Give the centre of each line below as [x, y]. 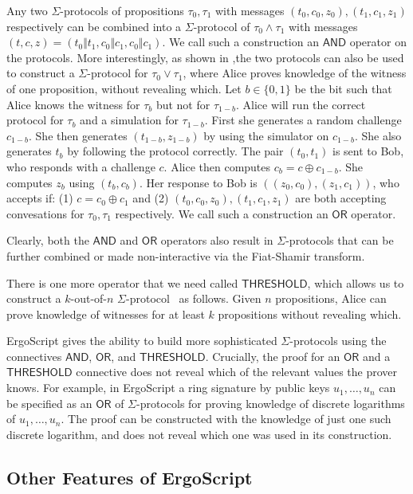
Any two [27, 10]
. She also [378, 135]
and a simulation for [129, 120]
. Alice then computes [217, 166]
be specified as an [49, 403]
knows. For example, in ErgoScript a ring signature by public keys [168, 388]
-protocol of [222, 26]
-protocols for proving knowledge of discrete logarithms [271, 403]
